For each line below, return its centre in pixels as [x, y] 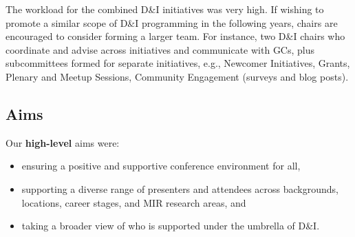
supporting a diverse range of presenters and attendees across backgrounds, [180, 188]
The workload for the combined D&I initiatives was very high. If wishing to [165, 9]
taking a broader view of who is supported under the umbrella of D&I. [171, 226]
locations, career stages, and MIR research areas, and [134, 202]
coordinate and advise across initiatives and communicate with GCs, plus [160, 49]
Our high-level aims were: [63, 142]
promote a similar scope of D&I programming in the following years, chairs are [172, 22]
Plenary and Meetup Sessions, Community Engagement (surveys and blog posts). [177, 76]
